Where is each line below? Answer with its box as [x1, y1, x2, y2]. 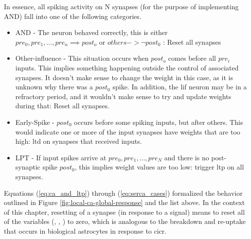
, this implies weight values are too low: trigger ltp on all [74, 162, 244, 172]
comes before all [168, 53, 216, 63]
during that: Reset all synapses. [15, 101, 109, 111]
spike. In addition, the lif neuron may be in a [112, 82, 247, 92]
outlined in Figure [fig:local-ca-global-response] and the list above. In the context [4, 197, 245, 207]
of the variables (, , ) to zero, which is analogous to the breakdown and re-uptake [4, 216, 246, 226]
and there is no [164, 152, 209, 162]
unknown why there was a [15, 82, 93, 92]
